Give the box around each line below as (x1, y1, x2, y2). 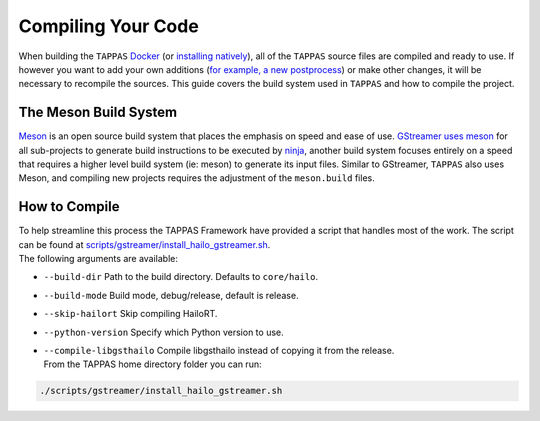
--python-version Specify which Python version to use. (43, 326, 284, 338)
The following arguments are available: (18, 253, 179, 265)
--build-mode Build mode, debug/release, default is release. (43, 289, 299, 301)
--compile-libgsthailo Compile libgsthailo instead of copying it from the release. (43, 345, 395, 357)
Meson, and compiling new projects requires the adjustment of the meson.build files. (18, 172, 375, 184)
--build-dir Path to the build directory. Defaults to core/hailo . (43, 271, 319, 283)
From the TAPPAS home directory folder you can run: (43, 358, 262, 370)
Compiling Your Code (18, 15, 199, 37)
